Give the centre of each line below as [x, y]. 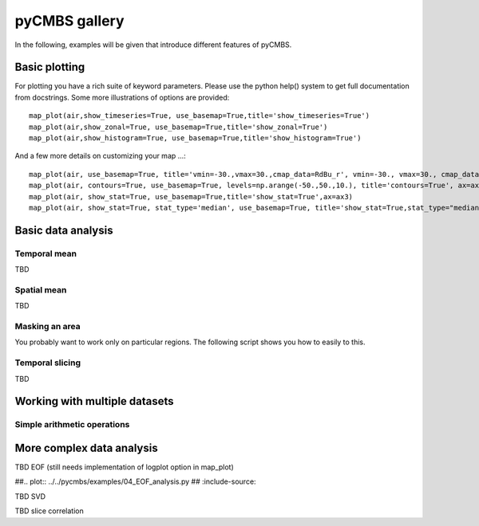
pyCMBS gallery [69, 21]
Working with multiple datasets [95, 401]
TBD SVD [30, 496]
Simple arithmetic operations [72, 425]
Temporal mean [46, 253]
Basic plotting [50, 67]
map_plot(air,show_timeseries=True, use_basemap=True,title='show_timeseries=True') [200, 116]
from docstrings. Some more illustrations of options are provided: [122, 97]
